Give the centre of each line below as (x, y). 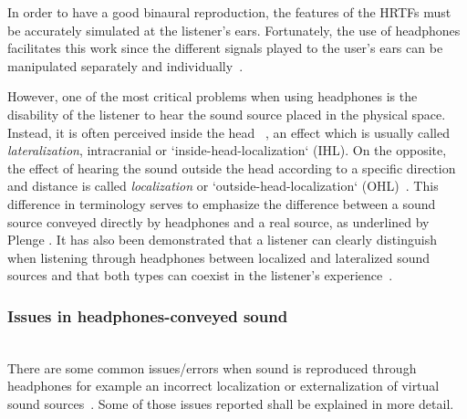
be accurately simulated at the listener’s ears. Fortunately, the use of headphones (234, 30)
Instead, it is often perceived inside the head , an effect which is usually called (228, 132)
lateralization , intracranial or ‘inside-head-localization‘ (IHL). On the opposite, (227, 150)
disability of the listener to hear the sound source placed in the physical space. (227, 114)
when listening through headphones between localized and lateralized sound (219, 257)
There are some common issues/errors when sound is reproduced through (212, 367)
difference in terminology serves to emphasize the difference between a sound (222, 203)
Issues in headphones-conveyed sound (148, 315)
